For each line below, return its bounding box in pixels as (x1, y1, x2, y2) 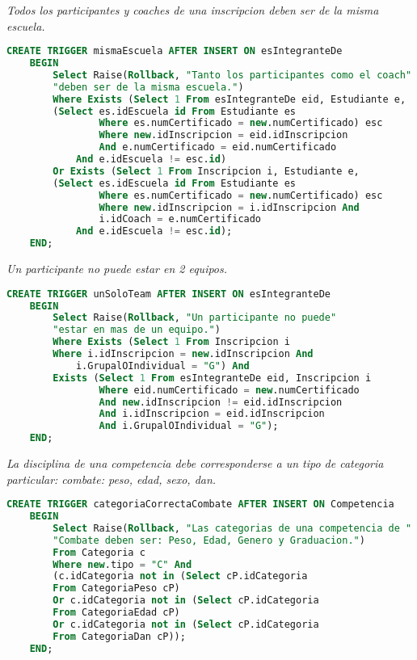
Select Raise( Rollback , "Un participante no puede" (53, 312, 337, 324)
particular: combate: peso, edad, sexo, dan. (6, 470, 217, 487)
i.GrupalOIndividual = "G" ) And (75, 359, 250, 372)
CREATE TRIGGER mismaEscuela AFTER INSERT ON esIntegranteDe (6, 45, 343, 57)
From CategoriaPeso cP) (53, 582, 180, 595)
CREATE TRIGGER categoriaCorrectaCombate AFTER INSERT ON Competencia (6, 498, 394, 511)
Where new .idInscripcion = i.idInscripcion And (99, 201, 360, 213)
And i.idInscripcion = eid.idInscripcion (99, 408, 325, 420)
